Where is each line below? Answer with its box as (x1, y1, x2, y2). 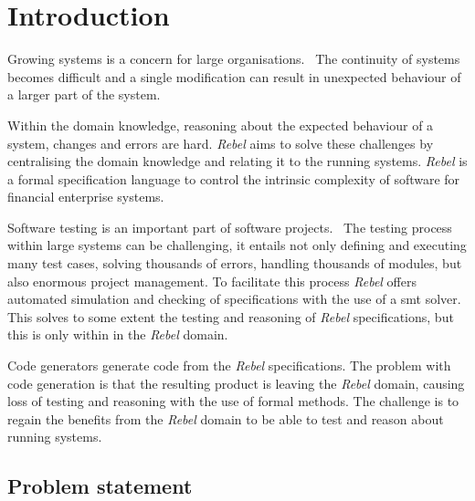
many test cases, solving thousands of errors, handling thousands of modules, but (7, 254, 462, 273)
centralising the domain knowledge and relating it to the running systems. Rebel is (7, 151, 468, 171)
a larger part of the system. (7, 85, 161, 104)
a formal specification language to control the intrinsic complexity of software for (7, 169, 460, 188)
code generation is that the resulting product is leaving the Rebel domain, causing (7, 373, 465, 392)
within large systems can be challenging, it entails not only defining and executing (7, 235, 467, 255)
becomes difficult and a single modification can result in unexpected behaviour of (7, 67, 461, 86)
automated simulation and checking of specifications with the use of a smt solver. (7, 289, 461, 308)
